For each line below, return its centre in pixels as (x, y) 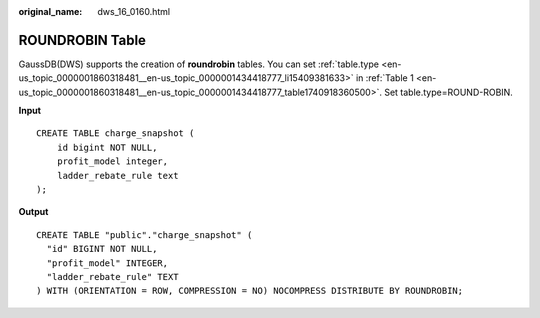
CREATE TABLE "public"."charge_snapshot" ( (144, 234)
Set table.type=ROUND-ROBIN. (448, 92)
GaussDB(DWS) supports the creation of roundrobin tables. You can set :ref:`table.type (199, 64)
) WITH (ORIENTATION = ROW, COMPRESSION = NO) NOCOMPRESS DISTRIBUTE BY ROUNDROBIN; (250, 291)
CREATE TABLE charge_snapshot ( (115, 133)
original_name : (50, 11)
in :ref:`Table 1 (384, 78)
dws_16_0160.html (134, 11)
